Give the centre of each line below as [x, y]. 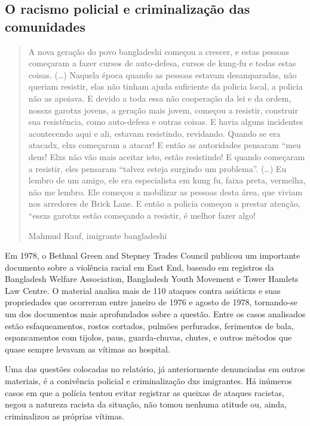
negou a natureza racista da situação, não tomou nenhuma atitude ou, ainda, [146, 404]
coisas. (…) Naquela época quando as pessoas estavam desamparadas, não [162, 74]
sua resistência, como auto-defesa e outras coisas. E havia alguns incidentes [166, 122]
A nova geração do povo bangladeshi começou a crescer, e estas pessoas [159, 51]
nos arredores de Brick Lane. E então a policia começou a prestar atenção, [164, 203]
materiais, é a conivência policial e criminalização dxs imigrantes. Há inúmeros [148, 381]
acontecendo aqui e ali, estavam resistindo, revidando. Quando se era [154, 133]
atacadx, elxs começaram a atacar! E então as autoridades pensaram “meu [165, 145]
